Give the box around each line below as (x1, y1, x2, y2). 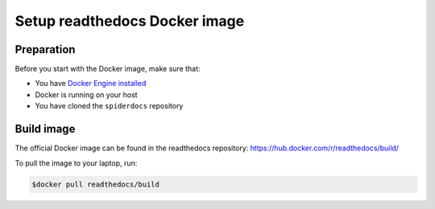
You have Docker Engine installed (35, 79, 147, 88)
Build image (14, 122, 76, 136)
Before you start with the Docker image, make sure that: (14, 64, 201, 74)
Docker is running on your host (35, 89, 138, 100)
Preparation (14, 43, 76, 56)
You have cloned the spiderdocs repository (35, 101, 184, 111)
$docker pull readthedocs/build (31, 179, 160, 189)
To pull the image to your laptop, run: (14, 158, 138, 168)
